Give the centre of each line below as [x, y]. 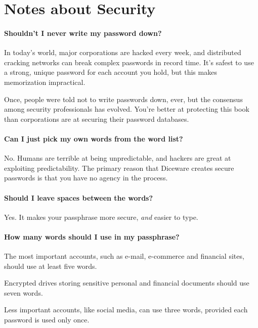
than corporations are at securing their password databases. [97, 119]
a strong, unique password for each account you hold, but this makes [111, 72]
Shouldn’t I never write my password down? [83, 33]
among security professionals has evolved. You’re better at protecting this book [127, 109]
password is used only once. [47, 320]
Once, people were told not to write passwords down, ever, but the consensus [123, 99]
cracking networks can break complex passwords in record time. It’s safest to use [129, 62]
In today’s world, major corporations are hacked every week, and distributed [123, 52]
